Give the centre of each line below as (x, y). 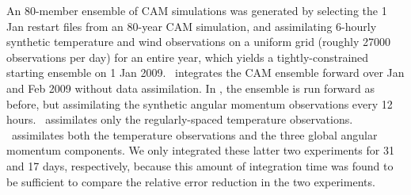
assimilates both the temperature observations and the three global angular (194, 134)
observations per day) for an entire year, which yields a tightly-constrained (188, 57)
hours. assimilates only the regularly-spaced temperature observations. (180, 119)
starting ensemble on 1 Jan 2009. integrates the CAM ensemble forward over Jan (205, 73)
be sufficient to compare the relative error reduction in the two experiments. (191, 181)
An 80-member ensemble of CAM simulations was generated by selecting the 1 (197, 10)
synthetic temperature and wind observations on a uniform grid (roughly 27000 (199, 42)
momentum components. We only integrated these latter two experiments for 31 (200, 150)
